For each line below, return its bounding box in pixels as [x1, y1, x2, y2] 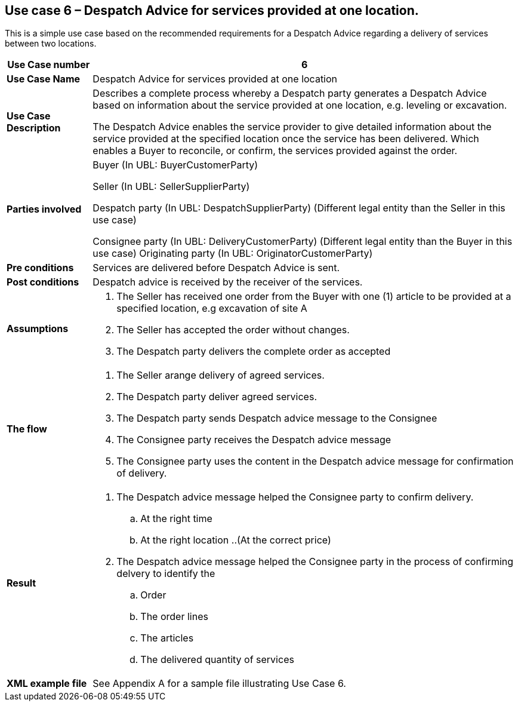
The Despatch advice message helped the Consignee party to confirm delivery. [116, 491, 474, 504]
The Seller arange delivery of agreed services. [116, 369, 325, 382]
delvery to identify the [116, 567, 215, 580]
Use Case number [7, 59, 90, 71]
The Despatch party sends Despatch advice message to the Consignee [116, 412, 437, 425]
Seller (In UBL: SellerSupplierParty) [92, 180, 250, 193]
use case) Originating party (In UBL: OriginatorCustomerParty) [92, 247, 373, 260]
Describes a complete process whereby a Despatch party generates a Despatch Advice [92, 87, 487, 100]
